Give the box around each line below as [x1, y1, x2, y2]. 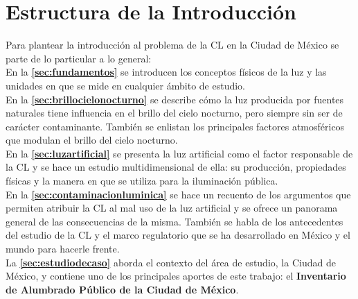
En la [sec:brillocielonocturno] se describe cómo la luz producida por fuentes [6, 92, 344, 106]
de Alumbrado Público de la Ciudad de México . [6, 282, 239, 296]
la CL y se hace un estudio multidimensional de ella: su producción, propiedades [6, 160, 346, 174]
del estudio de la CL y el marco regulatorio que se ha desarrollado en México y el [6, 228, 350, 242]
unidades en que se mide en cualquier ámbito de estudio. [6, 78, 245, 92]
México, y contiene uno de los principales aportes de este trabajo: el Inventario [6, 268, 346, 283]
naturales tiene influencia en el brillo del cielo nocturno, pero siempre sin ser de [6, 105, 343, 120]
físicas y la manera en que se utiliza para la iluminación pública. [6, 173, 278, 188]
